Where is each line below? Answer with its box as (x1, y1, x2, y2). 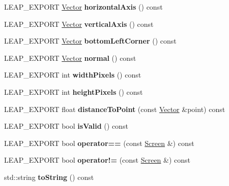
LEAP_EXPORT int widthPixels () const (4, 69, 141, 80)
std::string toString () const (4, 171, 94, 182)
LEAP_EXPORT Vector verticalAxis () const (4, 18, 154, 29)
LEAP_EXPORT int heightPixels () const (4, 86, 143, 97)
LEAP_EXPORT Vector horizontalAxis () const (4, 2, 163, 12)
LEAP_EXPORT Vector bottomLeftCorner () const (4, 35, 177, 46)
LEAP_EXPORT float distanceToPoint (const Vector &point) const (4, 103, 225, 114)
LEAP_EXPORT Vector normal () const (4, 52, 136, 63)
